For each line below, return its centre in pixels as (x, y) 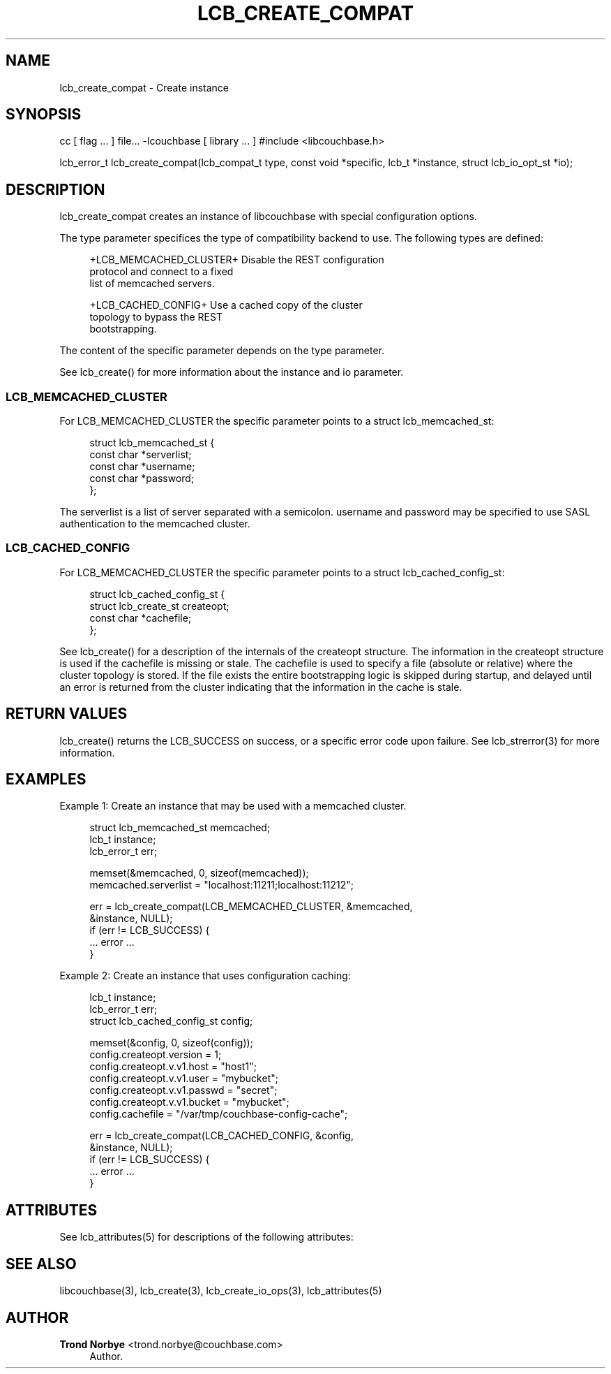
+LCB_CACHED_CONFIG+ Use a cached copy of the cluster (226, 305)
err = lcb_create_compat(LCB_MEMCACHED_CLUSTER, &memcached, (251, 907)
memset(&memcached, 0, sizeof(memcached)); (199, 873)
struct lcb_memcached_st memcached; (180, 828)
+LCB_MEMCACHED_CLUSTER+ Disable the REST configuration (237, 260)
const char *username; (142, 467)
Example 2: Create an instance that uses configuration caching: (205, 976)
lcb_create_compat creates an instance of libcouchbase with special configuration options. (268, 217)
